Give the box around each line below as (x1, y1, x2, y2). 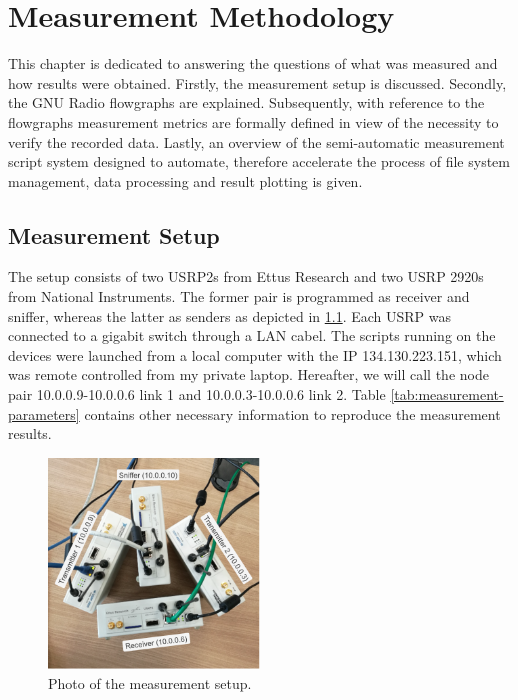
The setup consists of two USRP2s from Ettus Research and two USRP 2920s (8, 266, 484, 287)
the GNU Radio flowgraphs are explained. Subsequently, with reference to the (8, 92, 485, 113)
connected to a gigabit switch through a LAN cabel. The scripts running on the (8, 325, 496, 346)
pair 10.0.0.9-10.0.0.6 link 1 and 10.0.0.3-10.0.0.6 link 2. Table (8, 384, 386, 405)
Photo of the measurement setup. (48, 672, 252, 693)
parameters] (8, 403, 80, 424)
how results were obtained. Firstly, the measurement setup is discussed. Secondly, (8, 72, 507, 93)
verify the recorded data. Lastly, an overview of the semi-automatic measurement (8, 131, 505, 152)
